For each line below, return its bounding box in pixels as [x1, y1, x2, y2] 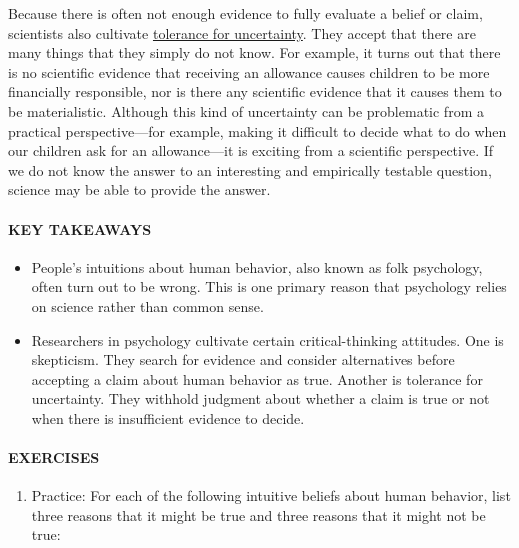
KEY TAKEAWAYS [8, 218, 152, 239]
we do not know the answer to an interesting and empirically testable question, [8, 159, 492, 180]
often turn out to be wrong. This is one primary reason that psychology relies [31, 276, 507, 297]
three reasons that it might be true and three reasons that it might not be [31, 504, 486, 525]
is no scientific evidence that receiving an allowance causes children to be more [8, 61, 490, 82]
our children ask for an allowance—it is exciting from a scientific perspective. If [8, 140, 494, 161]
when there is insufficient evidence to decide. [31, 407, 305, 428]
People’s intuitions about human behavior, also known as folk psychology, [31, 256, 483, 277]
